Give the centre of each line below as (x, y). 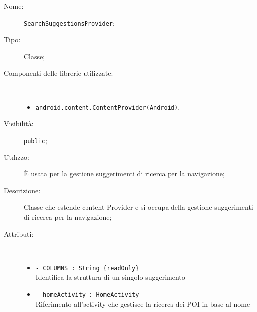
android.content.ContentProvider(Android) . (108, 106)
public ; (36, 140)
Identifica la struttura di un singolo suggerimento (110, 277)
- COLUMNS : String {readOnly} (87, 268)
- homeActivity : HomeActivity (87, 294)
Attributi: (19, 234)
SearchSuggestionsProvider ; (69, 23)
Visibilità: (19, 123)
